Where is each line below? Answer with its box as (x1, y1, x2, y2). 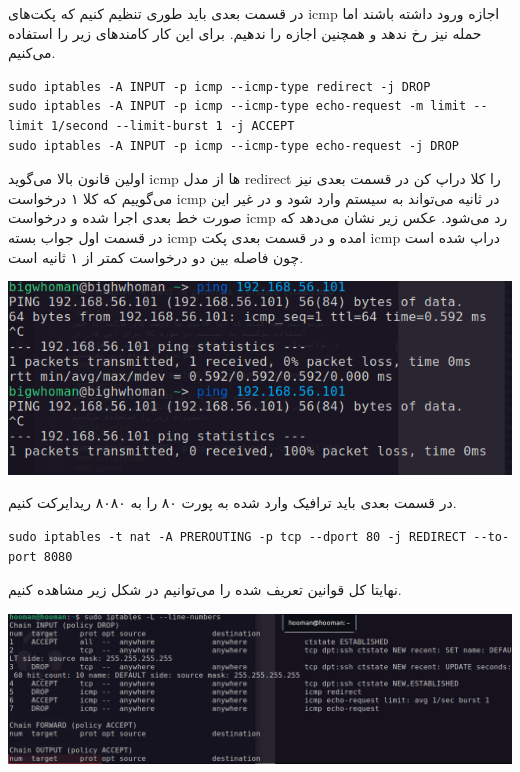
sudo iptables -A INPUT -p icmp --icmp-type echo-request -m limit (8, 99, 467, 114)
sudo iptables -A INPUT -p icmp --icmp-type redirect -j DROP (8, 79, 431, 94)
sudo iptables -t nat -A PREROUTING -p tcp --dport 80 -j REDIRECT (8, 529, 467, 544)
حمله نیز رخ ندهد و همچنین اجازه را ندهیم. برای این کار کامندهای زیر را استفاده (8, 22, 482, 43)
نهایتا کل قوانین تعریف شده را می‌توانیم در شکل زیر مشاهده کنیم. (8, 579, 402, 600)
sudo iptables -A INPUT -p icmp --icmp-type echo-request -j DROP (8, 138, 460, 153)
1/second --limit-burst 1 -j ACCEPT (50, 118, 295, 133)
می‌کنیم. (8, 42, 56, 63)
